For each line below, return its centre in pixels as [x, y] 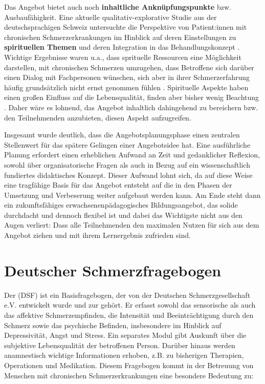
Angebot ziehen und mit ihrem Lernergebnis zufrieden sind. [97, 235]
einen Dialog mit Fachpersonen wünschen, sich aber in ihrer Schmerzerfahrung [127, 77]
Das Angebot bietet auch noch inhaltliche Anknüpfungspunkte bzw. [118, 7]
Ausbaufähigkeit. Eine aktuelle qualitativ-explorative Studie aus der [111, 17]
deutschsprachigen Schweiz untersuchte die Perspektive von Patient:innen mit [126, 27]
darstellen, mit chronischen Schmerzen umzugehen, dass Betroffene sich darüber [129, 67]
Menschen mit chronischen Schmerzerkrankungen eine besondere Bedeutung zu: [129, 375]
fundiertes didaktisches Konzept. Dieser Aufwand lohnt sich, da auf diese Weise [128, 175]
